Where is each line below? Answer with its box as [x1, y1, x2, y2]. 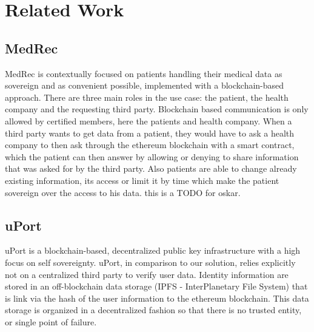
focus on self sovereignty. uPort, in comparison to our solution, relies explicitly [5, 256, 296, 268]
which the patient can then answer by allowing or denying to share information [5, 150, 299, 163]
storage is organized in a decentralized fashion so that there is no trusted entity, [5, 303, 302, 316]
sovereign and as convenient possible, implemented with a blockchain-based [5, 79, 284, 92]
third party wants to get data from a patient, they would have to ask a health [5, 126, 295, 139]
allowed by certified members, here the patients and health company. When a [5, 114, 292, 127]
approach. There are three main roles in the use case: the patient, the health [5, 90, 289, 103]
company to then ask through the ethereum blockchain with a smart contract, [5, 138, 295, 151]
